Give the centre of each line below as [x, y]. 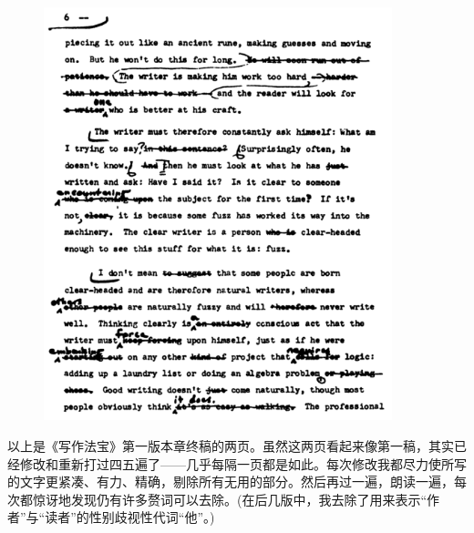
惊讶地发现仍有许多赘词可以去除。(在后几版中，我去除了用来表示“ [230, 499]
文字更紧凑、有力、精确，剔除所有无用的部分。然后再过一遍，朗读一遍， [237, 482]
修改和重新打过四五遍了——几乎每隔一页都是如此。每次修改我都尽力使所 [237, 463]
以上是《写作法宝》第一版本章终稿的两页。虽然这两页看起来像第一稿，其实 [231, 446]
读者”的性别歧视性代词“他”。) [130, 517]
